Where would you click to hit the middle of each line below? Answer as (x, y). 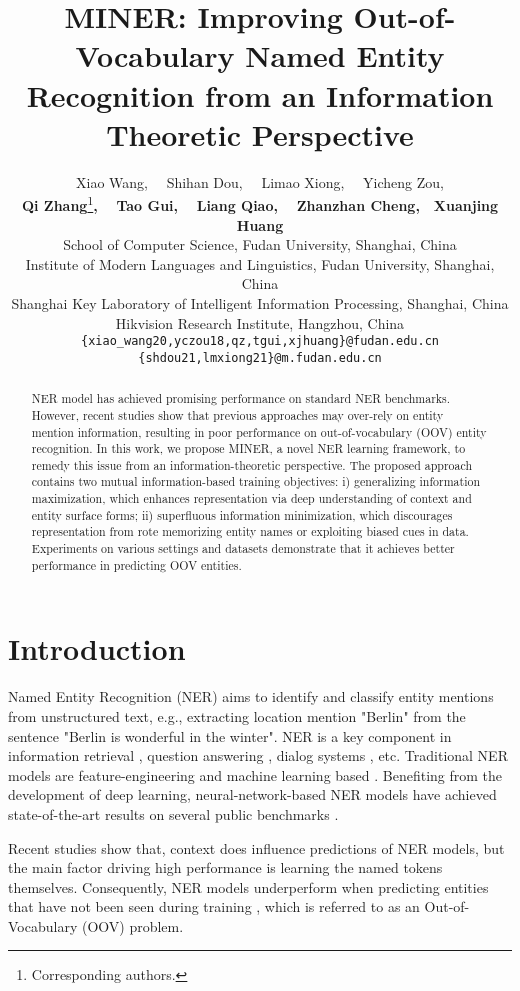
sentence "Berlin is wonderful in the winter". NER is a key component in (230, 735)
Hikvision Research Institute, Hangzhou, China (260, 322)
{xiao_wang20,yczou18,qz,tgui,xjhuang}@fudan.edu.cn (260, 341)
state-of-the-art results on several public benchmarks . (173, 813)
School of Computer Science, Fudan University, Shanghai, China (260, 244)
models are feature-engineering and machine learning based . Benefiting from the (255, 774)
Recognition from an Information (260, 94)
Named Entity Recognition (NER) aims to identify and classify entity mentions (251, 696)
